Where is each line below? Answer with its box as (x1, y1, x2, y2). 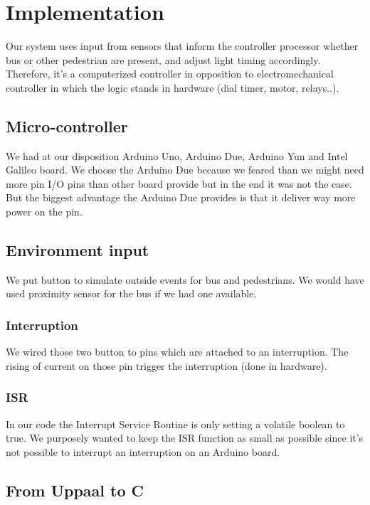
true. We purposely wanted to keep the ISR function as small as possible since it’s (6, 430, 364, 445)
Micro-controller (6, 115, 128, 137)
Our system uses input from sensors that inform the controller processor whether (6, 38, 359, 53)
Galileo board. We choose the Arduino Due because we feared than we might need (6, 162, 364, 177)
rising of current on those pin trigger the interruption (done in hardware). (6, 358, 327, 373)
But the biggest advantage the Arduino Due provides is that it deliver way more (6, 190, 356, 205)
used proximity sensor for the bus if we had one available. (6, 286, 257, 301)
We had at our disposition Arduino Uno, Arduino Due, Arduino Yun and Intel (6, 148, 348, 163)
